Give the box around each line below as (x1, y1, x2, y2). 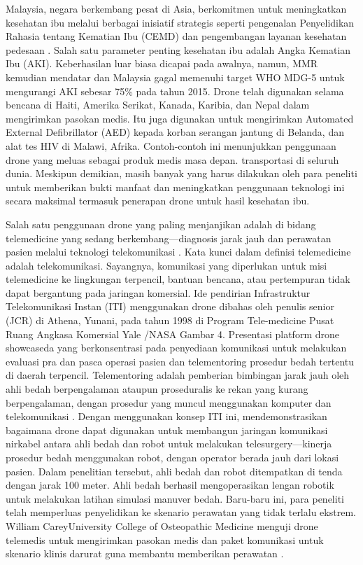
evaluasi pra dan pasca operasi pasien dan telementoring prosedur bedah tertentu (6, 354, 355, 368)
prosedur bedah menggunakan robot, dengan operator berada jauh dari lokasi (6, 450, 339, 464)
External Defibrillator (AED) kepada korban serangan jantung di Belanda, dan (6, 125, 344, 139)
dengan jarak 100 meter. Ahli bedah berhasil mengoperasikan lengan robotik (6, 477, 334, 492)
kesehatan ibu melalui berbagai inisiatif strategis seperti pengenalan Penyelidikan (6, 15, 355, 29)
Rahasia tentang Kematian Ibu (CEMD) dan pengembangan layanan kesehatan (6, 29, 347, 43)
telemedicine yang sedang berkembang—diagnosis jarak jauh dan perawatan (6, 230, 332, 245)
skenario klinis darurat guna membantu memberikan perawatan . (6, 546, 284, 561)
